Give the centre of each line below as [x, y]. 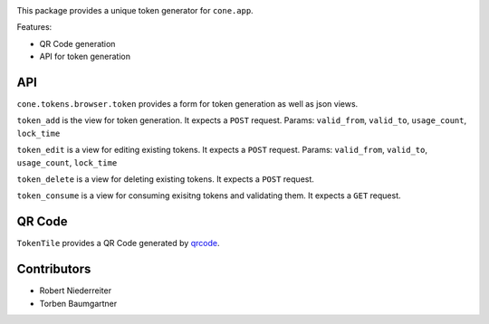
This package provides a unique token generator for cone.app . [135, 10]
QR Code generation [77, 43]
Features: [34, 27]
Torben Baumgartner [78, 303]
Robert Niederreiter [76, 291]
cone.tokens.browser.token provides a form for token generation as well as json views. [187, 104]
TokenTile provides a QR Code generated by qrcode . [118, 243]
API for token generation [85, 57]
